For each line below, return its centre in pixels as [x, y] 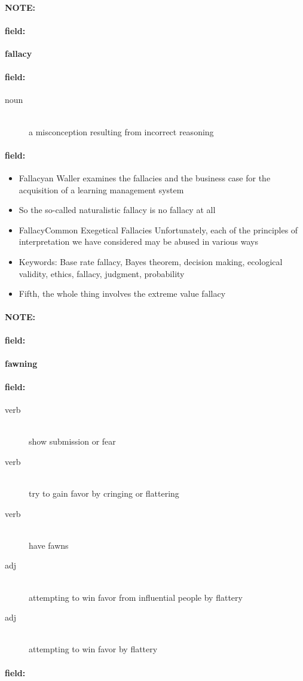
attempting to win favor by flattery [93, 649]
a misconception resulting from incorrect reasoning [121, 131]
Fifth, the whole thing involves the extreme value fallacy [122, 294]
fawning [21, 363]
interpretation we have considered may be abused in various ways [139, 241]
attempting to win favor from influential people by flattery [136, 597]
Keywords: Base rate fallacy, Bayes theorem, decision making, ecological [151, 261]
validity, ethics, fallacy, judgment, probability [102, 273]
